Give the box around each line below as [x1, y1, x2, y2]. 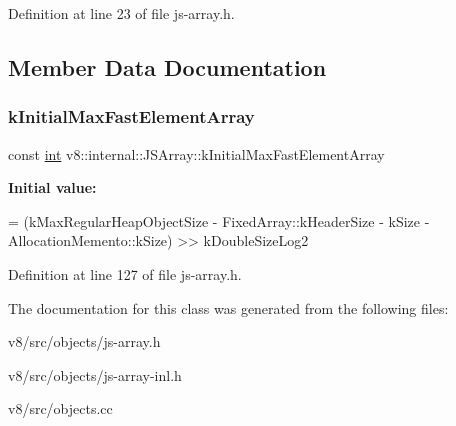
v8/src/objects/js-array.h [8, 331, 161, 352]
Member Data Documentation [8, 51, 327, 82]
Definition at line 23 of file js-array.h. [8, 3, 235, 23]
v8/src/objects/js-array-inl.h [8, 364, 182, 385]
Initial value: [8, 177, 97, 198]
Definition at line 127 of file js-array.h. [8, 263, 242, 284]
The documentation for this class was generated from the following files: [8, 297, 449, 318]
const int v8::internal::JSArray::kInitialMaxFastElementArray [8, 143, 385, 164]
